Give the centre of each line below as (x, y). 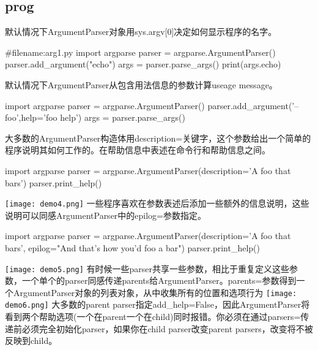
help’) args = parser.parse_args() (123, 117)
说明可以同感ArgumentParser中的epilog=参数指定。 (106, 215)
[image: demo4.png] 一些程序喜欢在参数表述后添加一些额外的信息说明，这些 (157, 203)
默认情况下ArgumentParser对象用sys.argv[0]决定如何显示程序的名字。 (141, 32)
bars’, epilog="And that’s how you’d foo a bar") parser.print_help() (132, 247)
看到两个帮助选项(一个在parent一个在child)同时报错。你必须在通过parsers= (153, 317)
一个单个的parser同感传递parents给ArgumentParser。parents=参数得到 (159, 280)
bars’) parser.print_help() (54, 182)
